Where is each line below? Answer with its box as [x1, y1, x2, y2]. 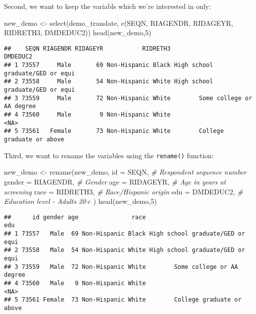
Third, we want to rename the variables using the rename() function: [4, 150, 214, 160]
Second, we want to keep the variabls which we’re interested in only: [4, 1, 211, 11]
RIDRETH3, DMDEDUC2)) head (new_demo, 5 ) [4, 27, 152, 38]
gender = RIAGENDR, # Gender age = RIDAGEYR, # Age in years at [4, 176, 226, 187]
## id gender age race [4, 213, 146, 221]
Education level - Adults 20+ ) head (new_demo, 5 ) [4, 196, 157, 206]
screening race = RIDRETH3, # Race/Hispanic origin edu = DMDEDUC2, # [4, 186, 243, 196]
